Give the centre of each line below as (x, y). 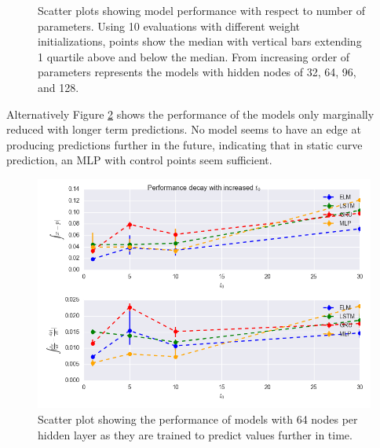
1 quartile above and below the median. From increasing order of (194, 56)
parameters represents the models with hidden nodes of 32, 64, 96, (197, 72)
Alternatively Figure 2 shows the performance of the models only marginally (190, 114)
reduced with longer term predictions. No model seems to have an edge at (184, 129)
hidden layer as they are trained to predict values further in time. (195, 434)
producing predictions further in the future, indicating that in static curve (185, 144)
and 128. (58, 87)
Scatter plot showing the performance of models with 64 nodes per (198, 419)
